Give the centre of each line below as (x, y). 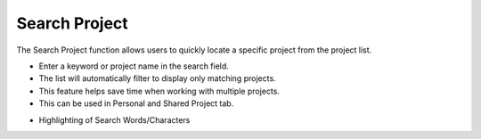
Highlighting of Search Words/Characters (114, 119)
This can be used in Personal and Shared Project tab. (136, 103)
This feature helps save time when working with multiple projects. (159, 91)
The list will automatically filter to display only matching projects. (157, 78)
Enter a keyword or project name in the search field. (134, 66)
